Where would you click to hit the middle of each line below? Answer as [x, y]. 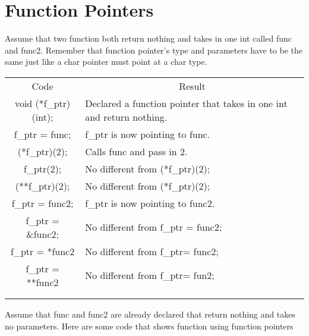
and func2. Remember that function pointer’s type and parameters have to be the [154, 50]
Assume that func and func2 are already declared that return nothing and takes [150, 314]
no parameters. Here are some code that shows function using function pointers [149, 326]
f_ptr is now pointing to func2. [150, 203]
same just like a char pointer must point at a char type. [106, 62]
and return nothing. [126, 117]
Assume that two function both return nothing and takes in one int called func [148, 38]
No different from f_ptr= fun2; [150, 275]
